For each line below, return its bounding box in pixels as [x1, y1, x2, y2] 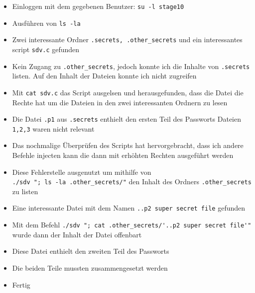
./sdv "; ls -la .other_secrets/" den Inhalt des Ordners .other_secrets [12, 176, 252, 187]
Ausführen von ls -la [12, 17, 81, 28]
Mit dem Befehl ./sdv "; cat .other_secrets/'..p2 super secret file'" [12, 220, 252, 230]
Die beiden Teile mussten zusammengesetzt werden [12, 262, 168, 273]
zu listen [12, 186, 38, 196]
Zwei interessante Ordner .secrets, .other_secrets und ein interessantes [12, 34, 243, 45]
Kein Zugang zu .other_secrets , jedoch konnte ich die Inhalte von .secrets [12, 61, 250, 71]
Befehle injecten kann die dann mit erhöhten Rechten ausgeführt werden [12, 150, 234, 160]
